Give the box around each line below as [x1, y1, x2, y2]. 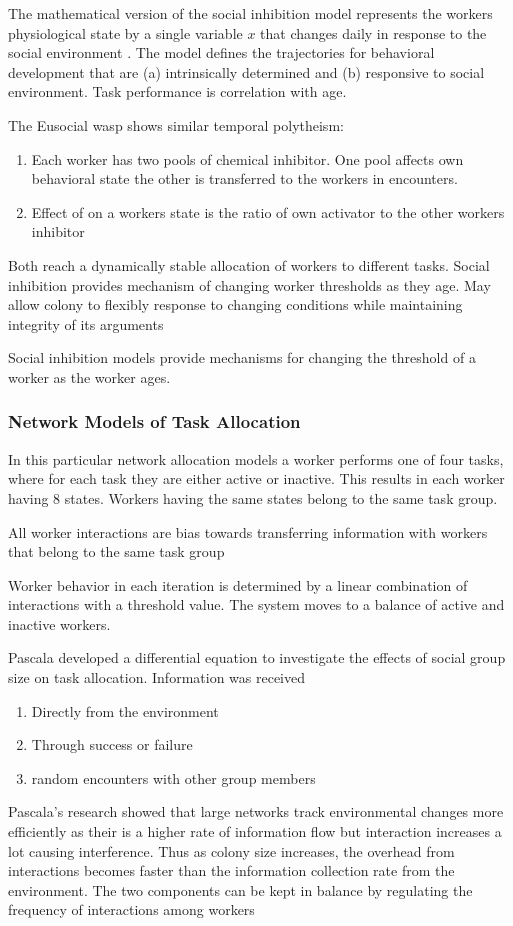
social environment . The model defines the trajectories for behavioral [8, 42, 435, 63]
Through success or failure [31, 734, 193, 755]
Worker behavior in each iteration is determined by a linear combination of [8, 574, 468, 595]
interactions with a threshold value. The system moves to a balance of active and [8, 594, 505, 615]
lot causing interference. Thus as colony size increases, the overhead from [8, 840, 455, 861]
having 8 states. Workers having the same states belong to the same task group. [8, 487, 498, 508]
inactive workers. [8, 613, 111, 634]
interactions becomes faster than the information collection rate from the [8, 860, 455, 881]
